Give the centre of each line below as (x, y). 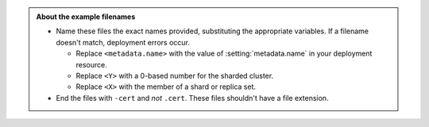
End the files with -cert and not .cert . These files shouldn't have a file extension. (192, 98)
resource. (91, 64)
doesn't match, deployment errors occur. (123, 42)
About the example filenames (86, 17)
